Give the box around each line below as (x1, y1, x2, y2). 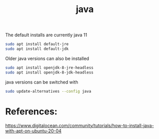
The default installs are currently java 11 (5, 32, 87, 38)
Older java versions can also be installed (5, 55, 89, 61)
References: (5, 106, 58, 117)
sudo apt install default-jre (5, 42, 69, 47)
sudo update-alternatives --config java (5, 89, 92, 94)
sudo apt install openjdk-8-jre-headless (5, 65, 94, 70)
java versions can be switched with (5, 79, 78, 85)
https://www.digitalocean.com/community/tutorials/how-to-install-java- (5, 122, 154, 128)
